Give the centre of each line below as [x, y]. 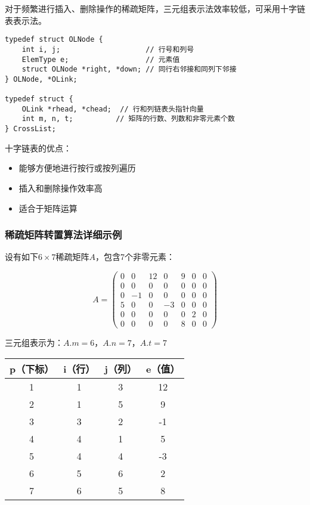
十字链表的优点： [38, 148]
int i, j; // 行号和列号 [108, 49]
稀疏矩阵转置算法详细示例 [63, 235]
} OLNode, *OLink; [41, 79]
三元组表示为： [34, 343]
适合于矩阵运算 [48, 208]
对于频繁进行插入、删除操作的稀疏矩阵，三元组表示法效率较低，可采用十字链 [155, 8]
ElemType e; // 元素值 [101, 59]
